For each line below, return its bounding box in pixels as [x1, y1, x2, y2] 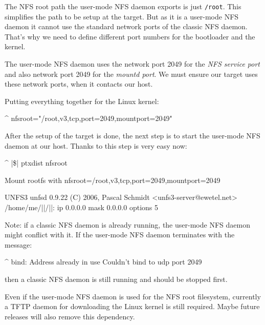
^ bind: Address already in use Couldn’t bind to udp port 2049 [5, 256, 202, 267]
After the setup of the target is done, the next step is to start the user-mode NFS [5, 130, 260, 140]
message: [5, 239, 32, 250]
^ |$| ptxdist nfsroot [5, 157, 68, 168]
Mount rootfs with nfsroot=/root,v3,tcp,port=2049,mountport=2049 [5, 174, 220, 185]
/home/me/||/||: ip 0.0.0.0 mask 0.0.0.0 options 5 [5, 201, 158, 212]
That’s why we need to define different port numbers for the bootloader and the [5, 31, 255, 42]
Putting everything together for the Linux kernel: [5, 95, 159, 106]
